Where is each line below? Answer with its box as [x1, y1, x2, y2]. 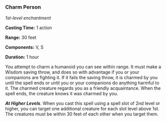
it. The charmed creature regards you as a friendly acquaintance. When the [5, 85, 161, 91]
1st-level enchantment [5, 15, 51, 21]
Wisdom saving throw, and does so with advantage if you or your [5, 69, 139, 75]
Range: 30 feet [5, 34, 37, 41]
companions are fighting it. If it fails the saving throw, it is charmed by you [5, 75, 158, 81]
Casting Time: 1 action [5, 25, 53, 31]
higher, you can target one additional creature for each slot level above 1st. [5, 106, 159, 112]
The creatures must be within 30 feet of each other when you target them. [5, 111, 159, 117]
